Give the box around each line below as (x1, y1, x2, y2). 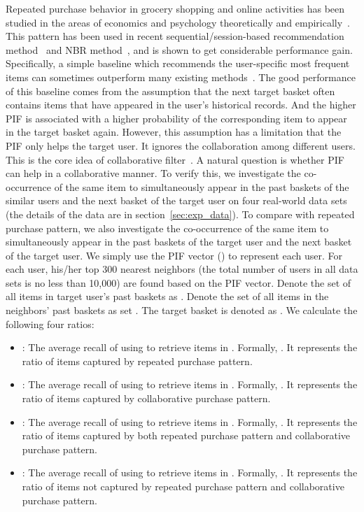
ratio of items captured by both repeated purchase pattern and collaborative (22, 428, 351, 443)
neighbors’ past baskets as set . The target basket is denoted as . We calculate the (6, 303, 358, 318)
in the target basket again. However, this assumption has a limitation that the (6, 125, 342, 139)
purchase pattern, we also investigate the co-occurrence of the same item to (6, 220, 329, 235)
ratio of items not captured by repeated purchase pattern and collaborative (22, 479, 344, 493)
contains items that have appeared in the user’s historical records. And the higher (6, 97, 356, 112)
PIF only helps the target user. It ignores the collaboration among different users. (6, 138, 356, 152)
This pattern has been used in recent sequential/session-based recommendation (6, 29, 344, 43)
